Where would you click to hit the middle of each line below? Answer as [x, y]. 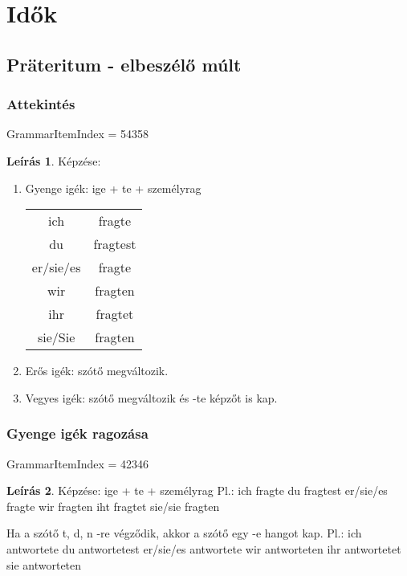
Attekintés [41, 104]
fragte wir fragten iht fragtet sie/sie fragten [113, 506]
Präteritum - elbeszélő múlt [124, 64]
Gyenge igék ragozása [77, 433]
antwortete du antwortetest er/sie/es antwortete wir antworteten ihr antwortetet [204, 548]
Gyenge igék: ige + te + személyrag [113, 188]
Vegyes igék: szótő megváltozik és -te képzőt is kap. [151, 397]
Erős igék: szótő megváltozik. [97, 371]
